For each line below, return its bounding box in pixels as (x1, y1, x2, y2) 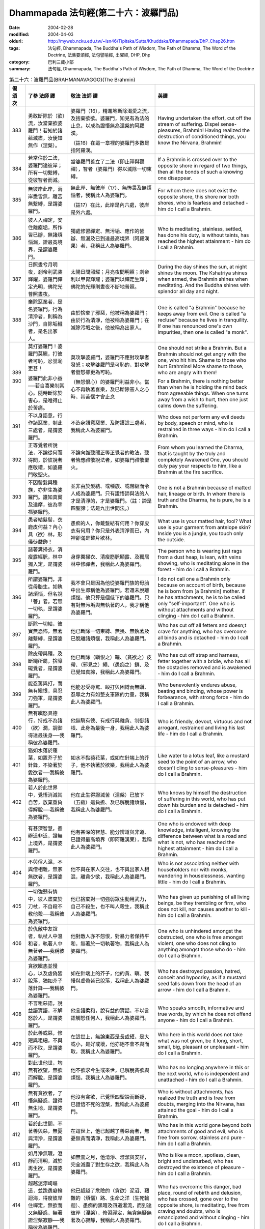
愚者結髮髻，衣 (27, 516, 63, 523)
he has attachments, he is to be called (158, 594, 245, 601)
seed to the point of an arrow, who (158, 758, 238, 765)
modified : (9, 31, 29, 37)
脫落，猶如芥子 (27, 977, 63, 984)
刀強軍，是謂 (27, 695, 58, 702)
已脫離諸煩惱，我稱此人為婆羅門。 (70, 635, 150, 642)
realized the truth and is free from (158, 1094, 236, 1101)
